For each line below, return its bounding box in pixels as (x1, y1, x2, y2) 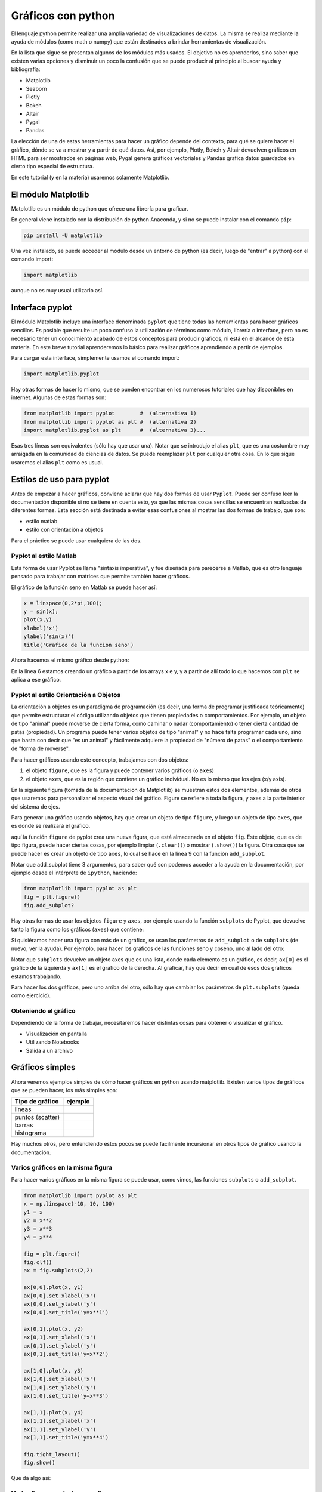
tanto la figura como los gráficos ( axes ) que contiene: (11, 926, 144, 933)
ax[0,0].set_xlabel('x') (23, 1292, 97, 1299)
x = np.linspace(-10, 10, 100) (23, 1200, 116, 1207)
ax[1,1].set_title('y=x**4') (23, 1434, 109, 1441)
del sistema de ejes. (11, 803, 60, 810)
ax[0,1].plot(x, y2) (23, 1325, 83, 1333)
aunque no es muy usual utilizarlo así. (11, 287, 104, 294)
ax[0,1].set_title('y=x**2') (23, 1351, 109, 1358)
